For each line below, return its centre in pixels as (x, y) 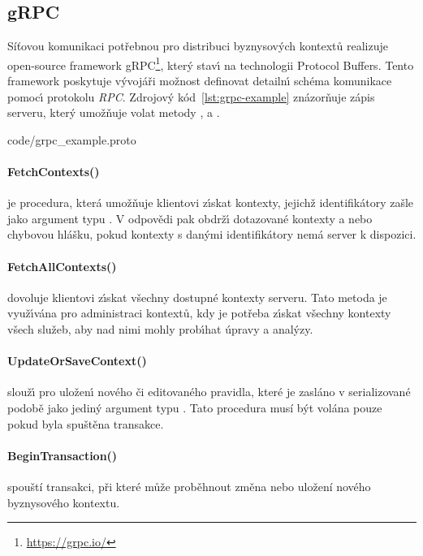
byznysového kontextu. (64, 502)
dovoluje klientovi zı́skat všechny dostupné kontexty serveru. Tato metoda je (197, 297)
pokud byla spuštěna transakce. (86, 423)
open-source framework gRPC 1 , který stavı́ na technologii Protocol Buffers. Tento (211, 63)
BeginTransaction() (63, 455)
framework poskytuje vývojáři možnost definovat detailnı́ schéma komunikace (200, 81)
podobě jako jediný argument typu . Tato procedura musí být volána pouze (195, 407)
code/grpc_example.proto (72, 139)
